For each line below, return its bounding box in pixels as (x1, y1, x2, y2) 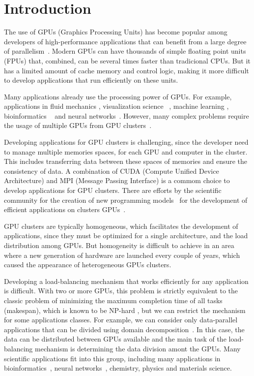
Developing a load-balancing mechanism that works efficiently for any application (4, 276, 249, 286)
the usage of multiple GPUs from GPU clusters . (4, 120, 152, 130)
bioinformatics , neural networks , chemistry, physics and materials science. (4, 363, 232, 373)
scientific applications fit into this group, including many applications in (4, 353, 221, 363)
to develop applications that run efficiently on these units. (4, 75, 178, 85)
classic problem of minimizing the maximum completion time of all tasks (4, 295, 223, 305)
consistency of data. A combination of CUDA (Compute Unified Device (4, 165, 219, 176)
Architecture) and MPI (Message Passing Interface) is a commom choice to (4, 175, 230, 186)
